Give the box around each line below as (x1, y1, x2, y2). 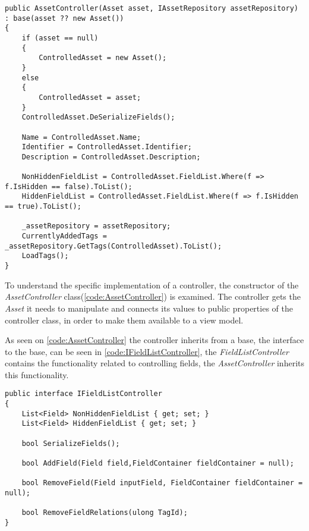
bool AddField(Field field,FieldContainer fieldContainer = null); (21, 459, 294, 468)
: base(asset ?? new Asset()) (5, 14, 124, 23)
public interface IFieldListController (5, 389, 162, 398)
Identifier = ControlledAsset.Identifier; (21, 143, 192, 152)
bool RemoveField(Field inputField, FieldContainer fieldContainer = (21, 479, 303, 488)
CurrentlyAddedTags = (21, 232, 107, 241)
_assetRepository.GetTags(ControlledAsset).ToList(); (5, 241, 222, 250)
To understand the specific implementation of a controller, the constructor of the (5, 278, 299, 291)
